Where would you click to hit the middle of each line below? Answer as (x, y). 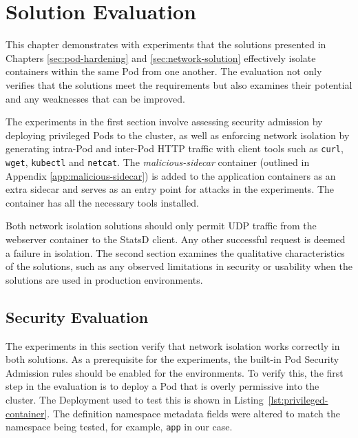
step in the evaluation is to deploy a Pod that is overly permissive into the (162, 386)
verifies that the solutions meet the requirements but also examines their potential (179, 84)
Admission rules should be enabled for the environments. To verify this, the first (175, 372)
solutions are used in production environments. (104, 279)
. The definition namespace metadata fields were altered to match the (193, 413)
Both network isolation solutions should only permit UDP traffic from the (161, 226)
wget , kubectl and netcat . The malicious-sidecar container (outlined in (158, 161)
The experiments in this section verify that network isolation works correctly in (173, 345)
